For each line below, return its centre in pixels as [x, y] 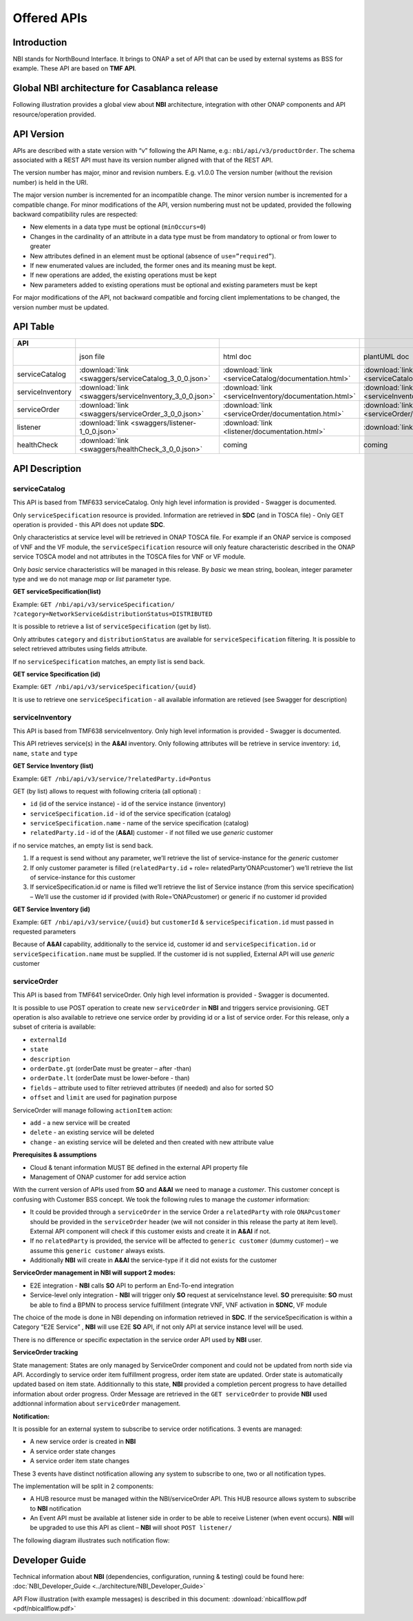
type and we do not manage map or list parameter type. [92, 579]
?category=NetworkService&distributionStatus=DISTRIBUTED [113, 614]
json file [92, 357]
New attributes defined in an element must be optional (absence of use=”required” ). [153, 256]
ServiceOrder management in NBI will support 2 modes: [94, 1273]
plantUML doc [386, 357]
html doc [237, 357]
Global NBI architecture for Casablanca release [115, 89]
